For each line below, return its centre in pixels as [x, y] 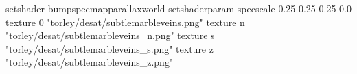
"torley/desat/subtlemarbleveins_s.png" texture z [110, 48]
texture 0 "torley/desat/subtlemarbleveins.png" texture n [125, 22]
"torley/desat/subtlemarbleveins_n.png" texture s [110, 35]
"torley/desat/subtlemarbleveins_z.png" [90, 62]
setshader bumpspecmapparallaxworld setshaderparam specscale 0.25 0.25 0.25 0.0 [178, 8]
